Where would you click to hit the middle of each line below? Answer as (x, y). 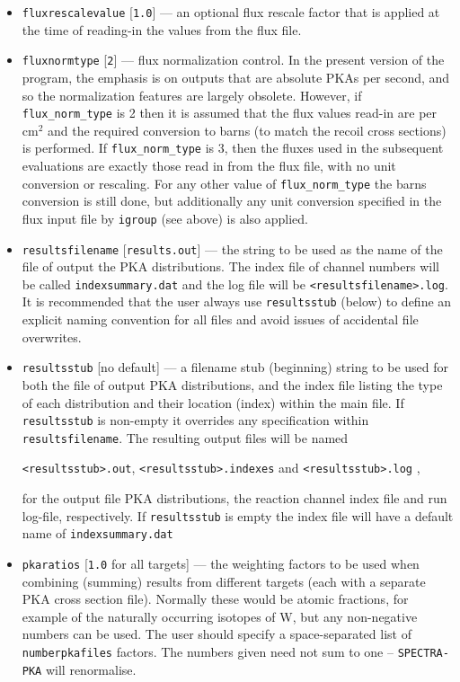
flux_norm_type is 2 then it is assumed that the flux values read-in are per (230, 113)
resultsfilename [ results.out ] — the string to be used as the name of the (232, 248)
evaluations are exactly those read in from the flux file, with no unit (209, 165)
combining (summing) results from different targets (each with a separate (224, 581)
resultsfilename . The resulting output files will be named (185, 437)
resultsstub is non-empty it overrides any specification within (195, 420)
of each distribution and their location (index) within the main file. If (213, 402)
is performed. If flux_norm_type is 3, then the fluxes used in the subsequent (233, 148)
